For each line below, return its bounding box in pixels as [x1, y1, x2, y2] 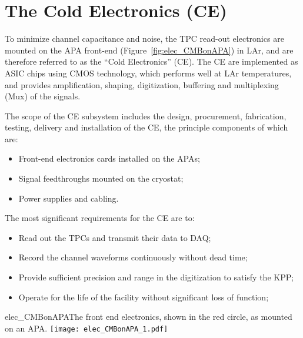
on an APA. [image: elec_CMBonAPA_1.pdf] [5, 322, 168, 334]
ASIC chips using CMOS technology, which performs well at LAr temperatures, [5, 66, 292, 79]
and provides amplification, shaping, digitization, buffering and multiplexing [5, 78, 279, 91]
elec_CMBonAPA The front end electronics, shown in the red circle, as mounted [5, 310, 292, 323]
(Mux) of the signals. [5, 90, 81, 102]
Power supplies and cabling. [18, 192, 119, 204]
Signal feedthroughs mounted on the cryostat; [18, 172, 184, 185]
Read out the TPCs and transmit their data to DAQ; [18, 231, 211, 243]
